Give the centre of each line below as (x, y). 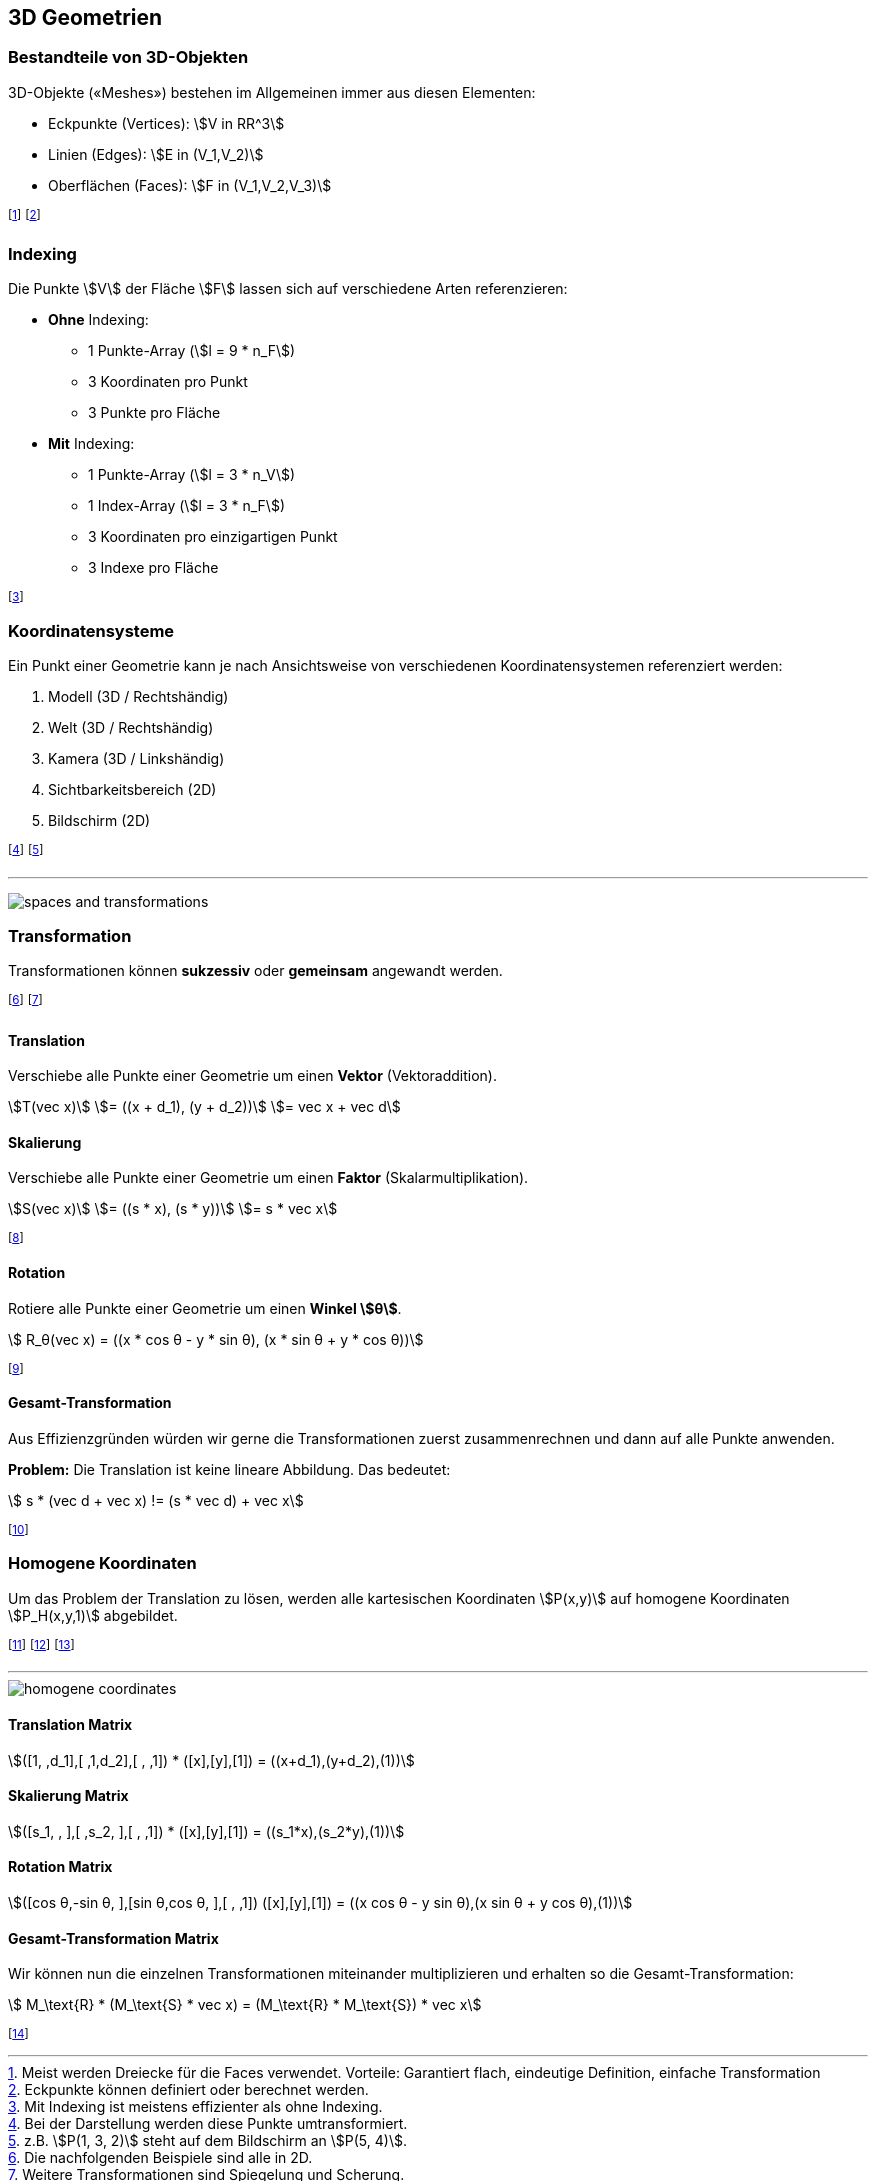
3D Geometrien (85, 17)
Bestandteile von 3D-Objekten (128, 57)
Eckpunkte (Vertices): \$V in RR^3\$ (166, 123)
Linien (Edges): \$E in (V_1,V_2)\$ (156, 154)
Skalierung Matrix (68, 1796)
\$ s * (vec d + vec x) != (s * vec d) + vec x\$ (156, 1500)
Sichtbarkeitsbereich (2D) (132, 789)
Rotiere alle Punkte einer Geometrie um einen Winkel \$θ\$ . (205, 1308)
